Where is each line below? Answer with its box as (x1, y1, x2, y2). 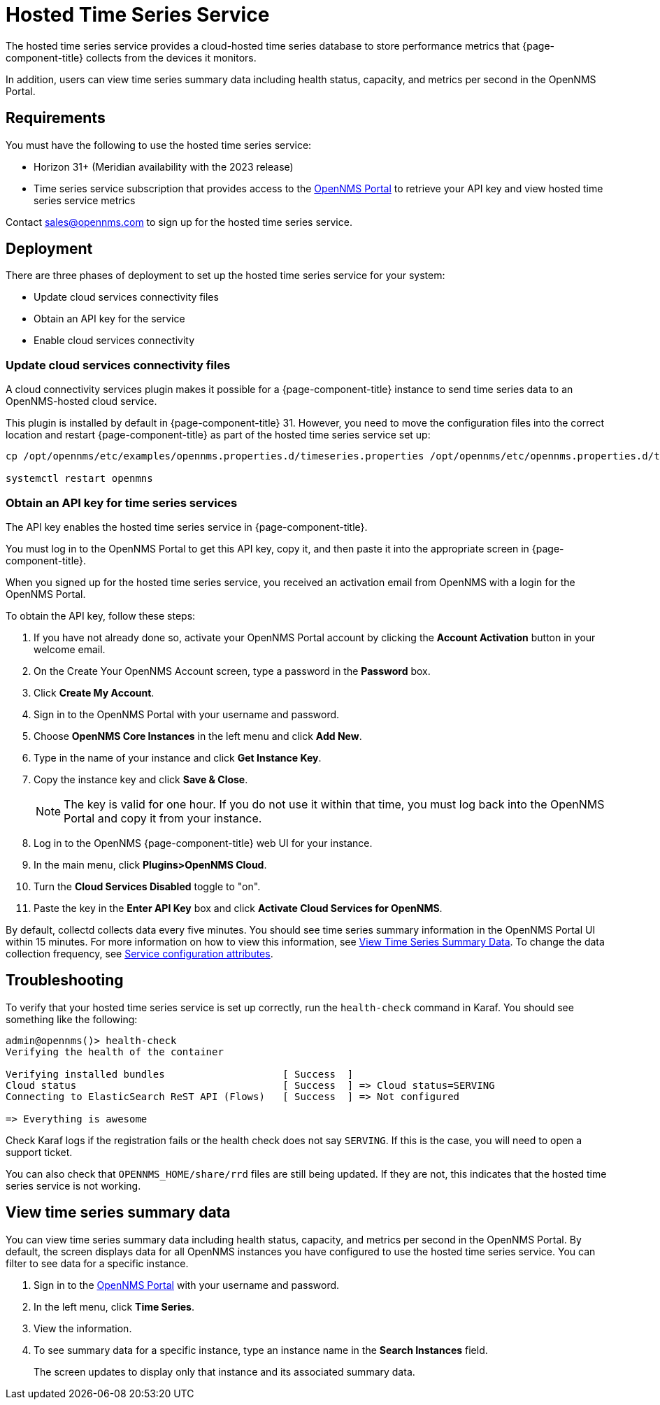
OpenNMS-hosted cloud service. (6, 395, 157, 408)
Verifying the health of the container (6, 1046, 224, 1057)
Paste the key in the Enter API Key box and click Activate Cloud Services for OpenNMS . (34, 901, 443, 914)
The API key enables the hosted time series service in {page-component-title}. (6, 520, 368, 533)
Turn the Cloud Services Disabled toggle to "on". (34, 880, 261, 892)
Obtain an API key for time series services (6, 495, 238, 510)
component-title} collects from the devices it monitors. (6, 51, 257, 64)
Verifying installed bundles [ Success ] (6, 1068, 354, 1080)
